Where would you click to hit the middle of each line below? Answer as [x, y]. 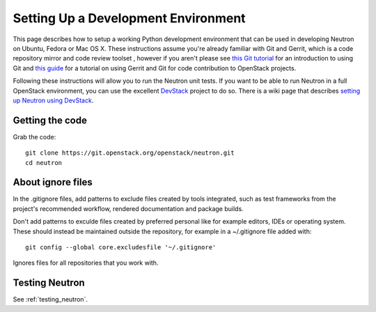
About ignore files [53, 182]
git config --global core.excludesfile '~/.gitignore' [121, 248]
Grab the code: [34, 136]
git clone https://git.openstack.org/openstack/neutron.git [130, 153]
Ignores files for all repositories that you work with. [86, 263]
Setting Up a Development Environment [130, 18]
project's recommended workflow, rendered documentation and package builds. [128, 208]
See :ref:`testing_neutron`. [50, 299]
